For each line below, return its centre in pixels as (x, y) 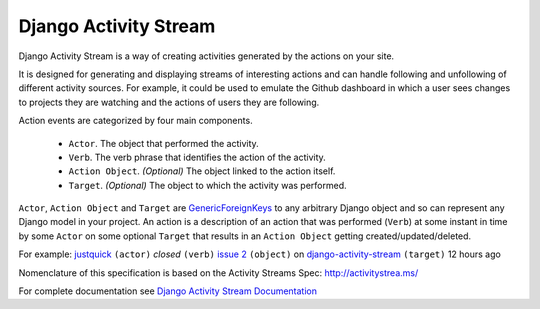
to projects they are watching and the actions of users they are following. (169, 102)
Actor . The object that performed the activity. (163, 143)
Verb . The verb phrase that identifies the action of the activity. (197, 157)
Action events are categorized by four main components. (136, 121)
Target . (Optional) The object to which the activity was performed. (207, 185)
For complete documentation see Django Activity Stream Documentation (167, 291)
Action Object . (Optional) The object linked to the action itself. (202, 171)
